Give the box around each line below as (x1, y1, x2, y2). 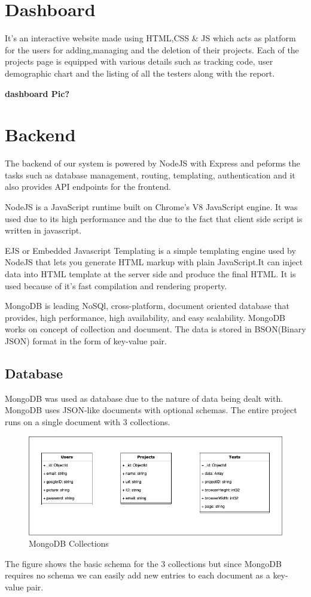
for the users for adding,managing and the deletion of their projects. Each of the (5, 43, 299, 56)
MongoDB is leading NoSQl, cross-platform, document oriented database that (5, 299, 290, 312)
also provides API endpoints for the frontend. (5, 180, 171, 193)
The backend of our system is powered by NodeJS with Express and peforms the (5, 157, 300, 169)
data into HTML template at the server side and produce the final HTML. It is (5, 267, 296, 280)
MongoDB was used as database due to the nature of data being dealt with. (5, 392, 283, 404)
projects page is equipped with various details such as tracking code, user (5, 55, 273, 68)
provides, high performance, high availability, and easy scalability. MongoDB (5, 311, 286, 323)
